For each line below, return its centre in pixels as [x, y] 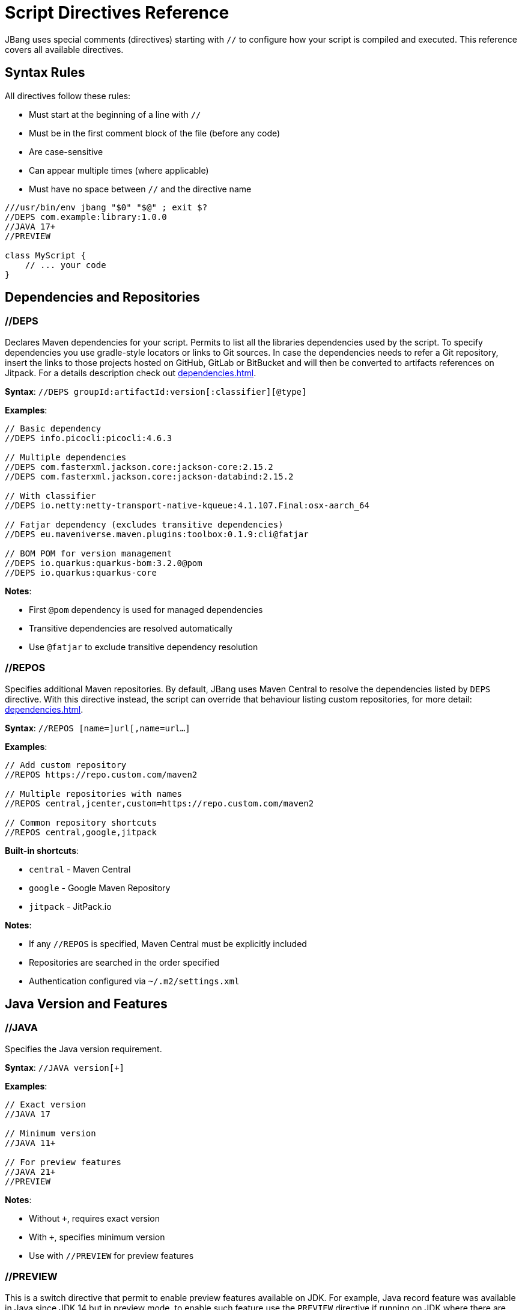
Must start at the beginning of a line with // [115, 114]
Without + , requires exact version [94, 1218]
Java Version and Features [86, 1004]
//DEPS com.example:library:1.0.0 [86, 217]
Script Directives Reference [117, 13]
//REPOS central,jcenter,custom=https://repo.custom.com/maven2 [159, 803]
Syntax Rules [45, 73]
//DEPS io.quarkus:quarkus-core [81, 572]
